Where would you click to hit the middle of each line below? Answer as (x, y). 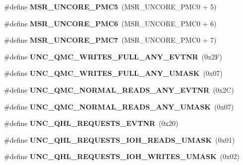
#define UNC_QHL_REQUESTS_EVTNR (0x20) (91, 123)
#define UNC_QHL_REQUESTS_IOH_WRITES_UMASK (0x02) (122, 156)
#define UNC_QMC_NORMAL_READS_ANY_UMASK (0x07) (119, 106)
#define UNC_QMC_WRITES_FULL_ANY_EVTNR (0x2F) (113, 56)
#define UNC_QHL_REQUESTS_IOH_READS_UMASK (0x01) (120, 139)
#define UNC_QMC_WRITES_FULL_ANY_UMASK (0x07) (113, 73)
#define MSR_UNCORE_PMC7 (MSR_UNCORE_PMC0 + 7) (110, 40)
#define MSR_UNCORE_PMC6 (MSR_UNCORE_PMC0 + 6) (110, 23)
